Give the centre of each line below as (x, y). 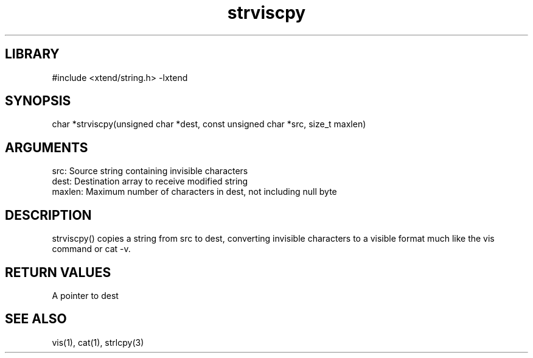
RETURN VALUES (58, 272)
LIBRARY (32, 54)
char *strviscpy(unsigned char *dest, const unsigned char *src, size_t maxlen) (209, 124)
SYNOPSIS (38, 101)
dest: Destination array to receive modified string (150, 181)
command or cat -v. (91, 249)
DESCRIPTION (48, 215)
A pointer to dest (85, 295)
